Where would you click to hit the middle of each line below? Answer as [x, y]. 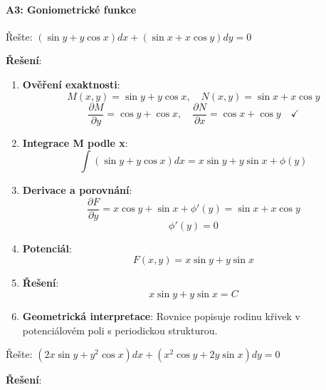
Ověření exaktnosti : [71, 84]
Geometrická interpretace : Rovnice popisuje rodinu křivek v [162, 316]
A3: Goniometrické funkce [71, 9]
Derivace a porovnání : [77, 190]
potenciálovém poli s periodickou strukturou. [120, 330]
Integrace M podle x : [75, 142]
